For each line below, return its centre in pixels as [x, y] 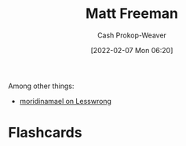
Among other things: [41, 86]
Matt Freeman [132, 14]
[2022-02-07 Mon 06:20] [132, 50]
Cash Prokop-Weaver [132, 35]
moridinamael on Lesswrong [66, 101]
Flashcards [45, 133]
